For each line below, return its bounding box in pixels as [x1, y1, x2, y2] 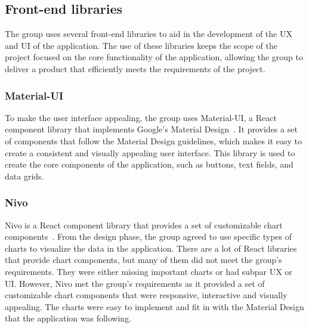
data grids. [5, 169, 44, 182]
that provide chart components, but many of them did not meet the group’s [5, 253, 282, 266]
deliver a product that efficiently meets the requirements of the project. [5, 62, 265, 75]
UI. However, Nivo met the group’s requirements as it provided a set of [5, 277, 265, 289]
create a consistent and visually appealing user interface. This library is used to [5, 146, 295, 159]
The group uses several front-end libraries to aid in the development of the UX [5, 27, 292, 40]
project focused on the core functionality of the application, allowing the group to [5, 51, 303, 63]
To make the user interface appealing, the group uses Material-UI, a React [5, 111, 277, 123]
